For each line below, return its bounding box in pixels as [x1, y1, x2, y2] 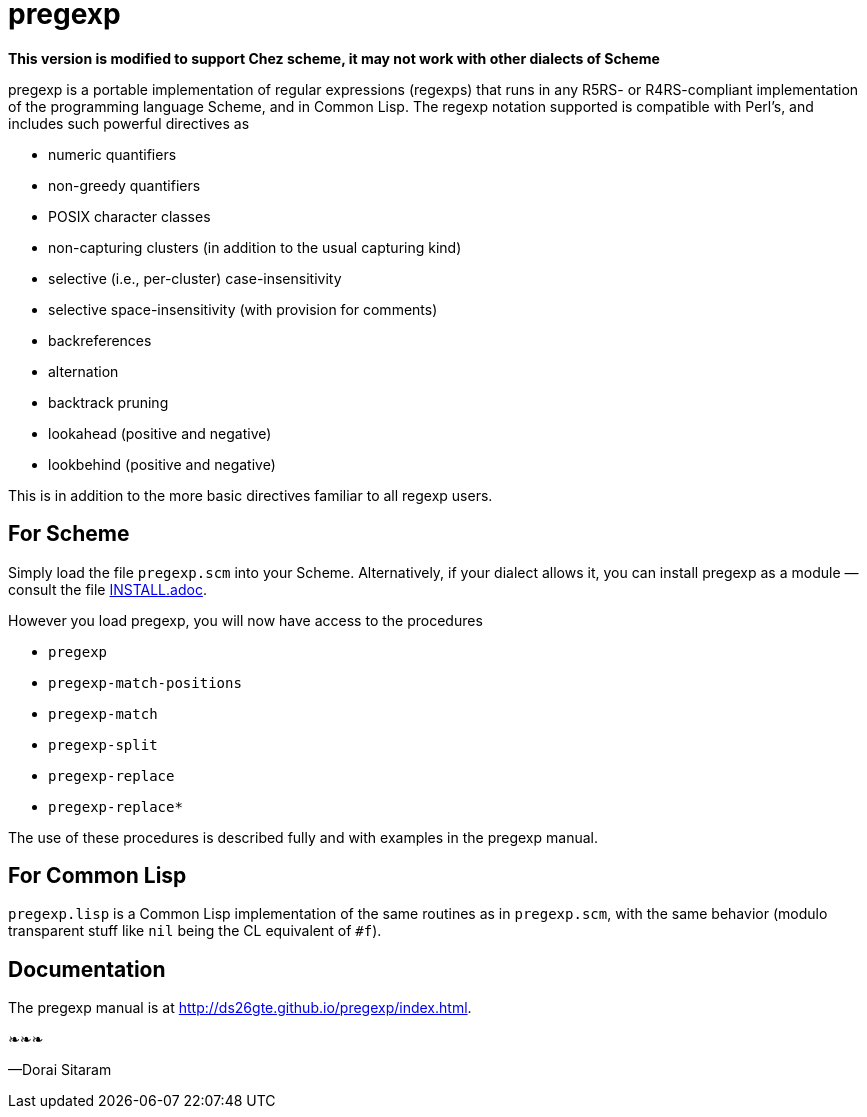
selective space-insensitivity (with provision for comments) [48, 300, 438, 318]
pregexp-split [48, 736, 158, 753]
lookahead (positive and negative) [48, 424, 272, 442]
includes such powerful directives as [8, 114, 250, 132]
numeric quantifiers [48, 145, 177, 163]
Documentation [8, 956, 166, 982]
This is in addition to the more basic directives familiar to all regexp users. [8, 486, 493, 504]
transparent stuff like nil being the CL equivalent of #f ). [8, 922, 382, 940]
